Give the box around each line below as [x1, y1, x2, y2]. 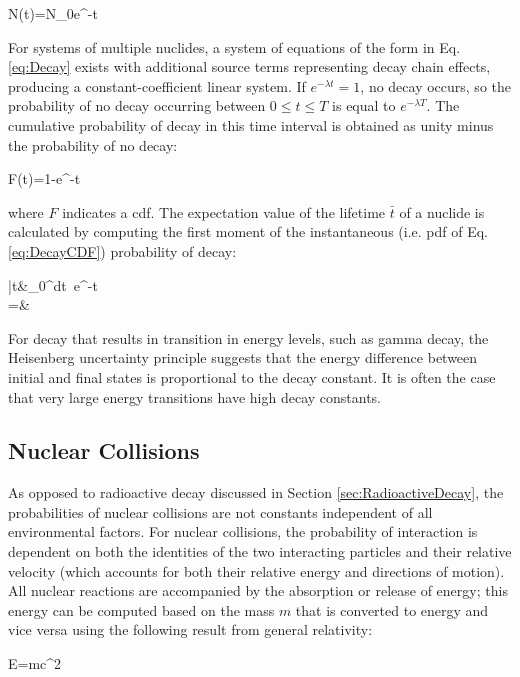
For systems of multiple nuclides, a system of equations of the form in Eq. [8, 36, 461, 57]
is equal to [332, 95, 396, 116]
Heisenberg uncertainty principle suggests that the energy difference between [8, 347, 478, 368]
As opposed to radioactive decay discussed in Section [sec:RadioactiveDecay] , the [8, 482, 504, 503]
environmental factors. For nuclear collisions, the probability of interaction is [8, 521, 478, 542]
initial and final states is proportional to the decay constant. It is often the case [8, 366, 496, 387]
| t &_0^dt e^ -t [8, 274, 98, 295]
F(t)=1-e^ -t [8, 168, 81, 189]
